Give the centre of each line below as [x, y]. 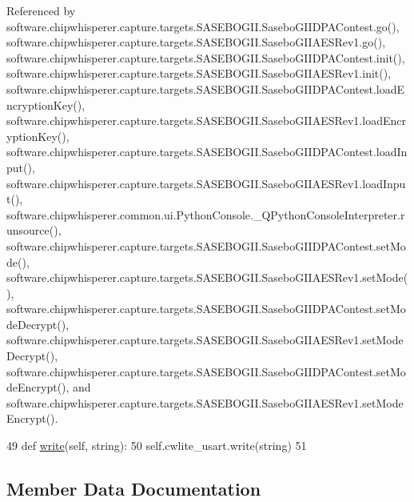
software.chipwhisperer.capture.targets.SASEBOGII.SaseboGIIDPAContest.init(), [206, 57]
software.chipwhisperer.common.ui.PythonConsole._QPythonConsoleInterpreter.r [206, 214]
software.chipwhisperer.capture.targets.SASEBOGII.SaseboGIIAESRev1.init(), [199, 73]
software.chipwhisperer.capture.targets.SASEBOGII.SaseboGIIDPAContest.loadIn [207, 152]
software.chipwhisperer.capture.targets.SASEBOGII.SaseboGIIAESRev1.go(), [196, 42]
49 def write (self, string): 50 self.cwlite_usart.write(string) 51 [157, 446]
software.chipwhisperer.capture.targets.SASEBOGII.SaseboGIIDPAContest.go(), [203, 26]
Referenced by [41, 10]
